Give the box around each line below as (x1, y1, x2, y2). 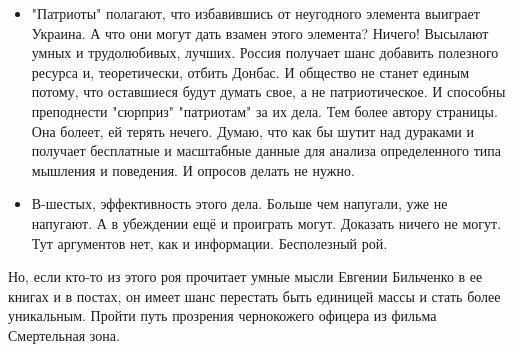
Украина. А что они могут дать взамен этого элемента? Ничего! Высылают (31, 22, 489, 43)
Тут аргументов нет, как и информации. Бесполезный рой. (31, 232, 388, 253)
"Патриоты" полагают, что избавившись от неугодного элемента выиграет (31, 3, 480, 23)
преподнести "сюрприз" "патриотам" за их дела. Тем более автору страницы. (31, 100, 498, 121)
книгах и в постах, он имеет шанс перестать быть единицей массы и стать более (8, 285, 501, 306)
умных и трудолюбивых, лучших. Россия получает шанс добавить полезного (31, 42, 499, 63)
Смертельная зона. (8, 324, 120, 345)
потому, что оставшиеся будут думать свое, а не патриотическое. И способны (31, 81, 506, 102)
